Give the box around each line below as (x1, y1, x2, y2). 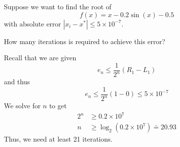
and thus (4, 76, 30, 87)
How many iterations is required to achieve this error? (4, 36, 165, 46)
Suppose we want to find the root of (4, 1, 112, 11)
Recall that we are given (4, 52, 77, 63)
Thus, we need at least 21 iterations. (4, 134, 113, 144)
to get (49, 100, 67, 111)
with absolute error (4, 18, 61, 28)
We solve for (4, 100, 41, 111)
